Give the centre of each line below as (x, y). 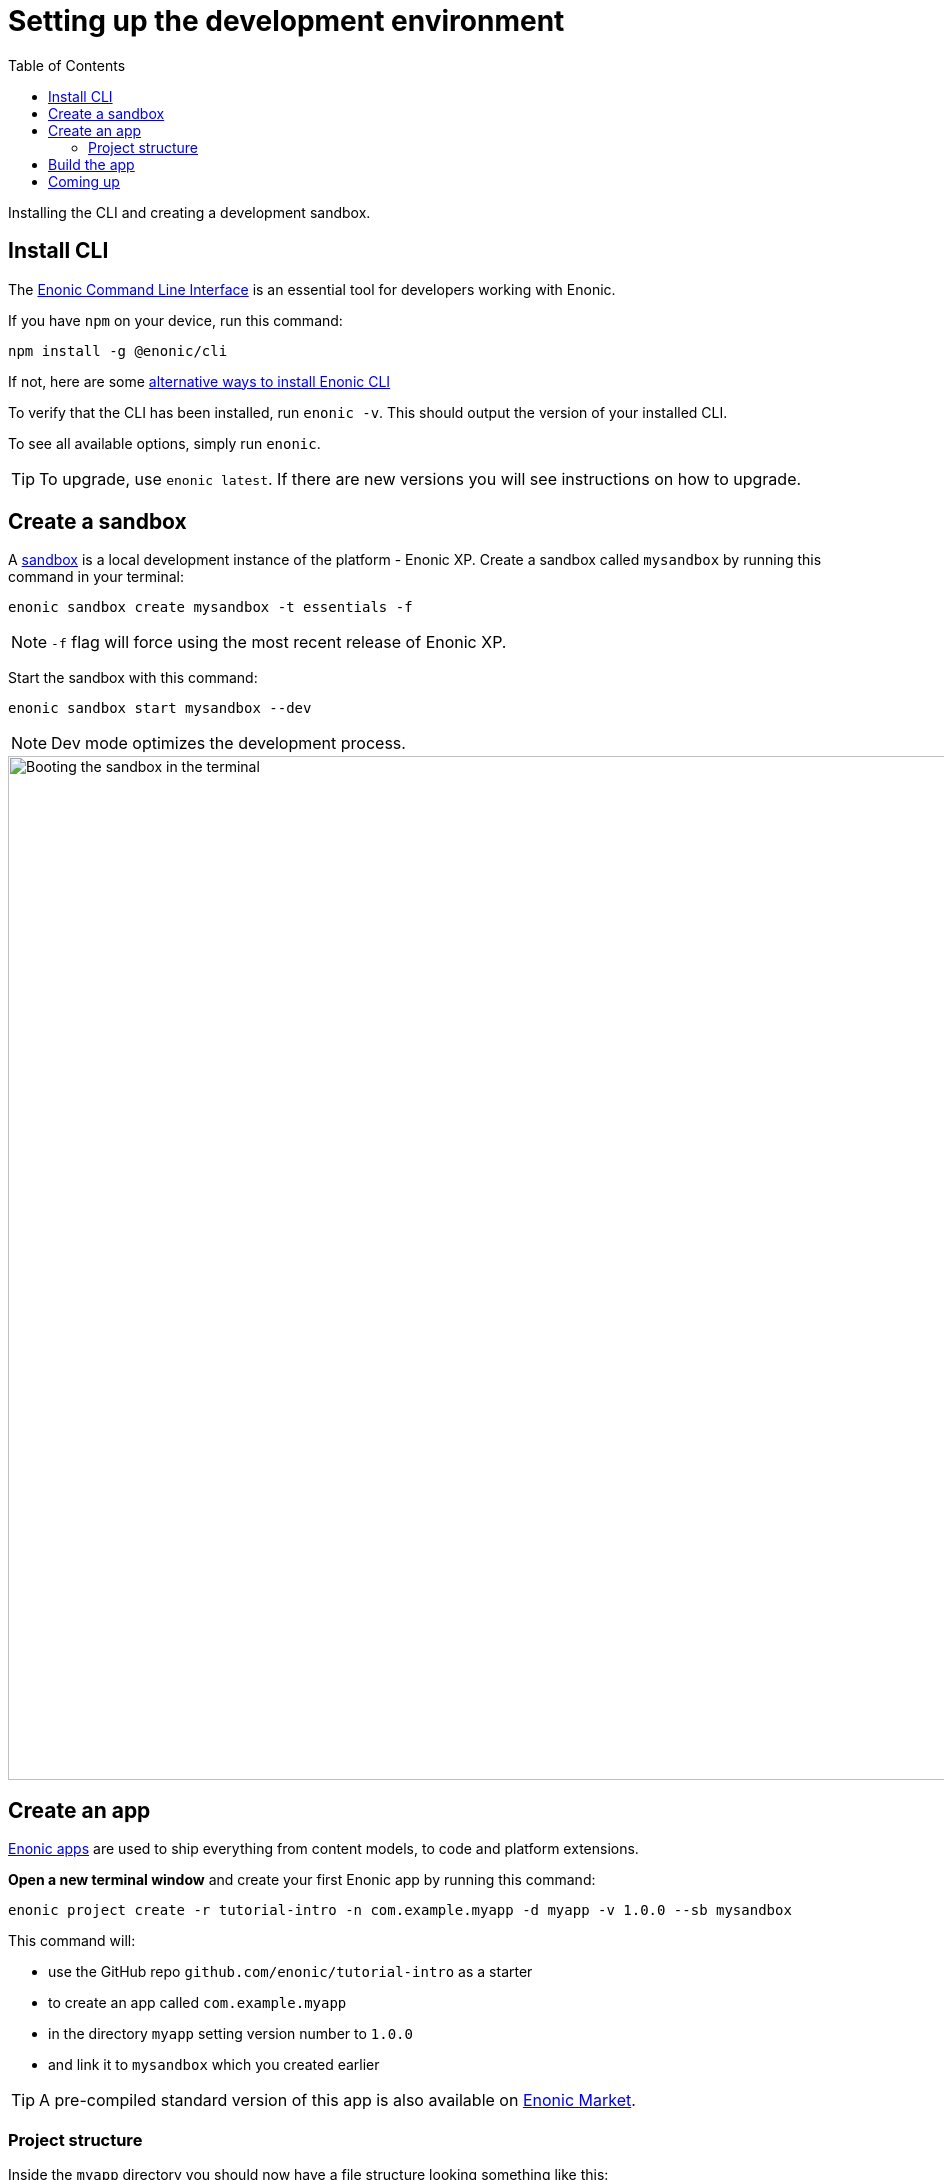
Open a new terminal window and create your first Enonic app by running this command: (302, 1880)
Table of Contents (67, 65)
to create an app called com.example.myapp (197, 2003)
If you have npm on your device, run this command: (175, 320)
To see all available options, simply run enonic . (164, 443)
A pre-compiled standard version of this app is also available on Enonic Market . (337, 2100)
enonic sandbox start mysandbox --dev (160, 708)
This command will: (72, 1941)
